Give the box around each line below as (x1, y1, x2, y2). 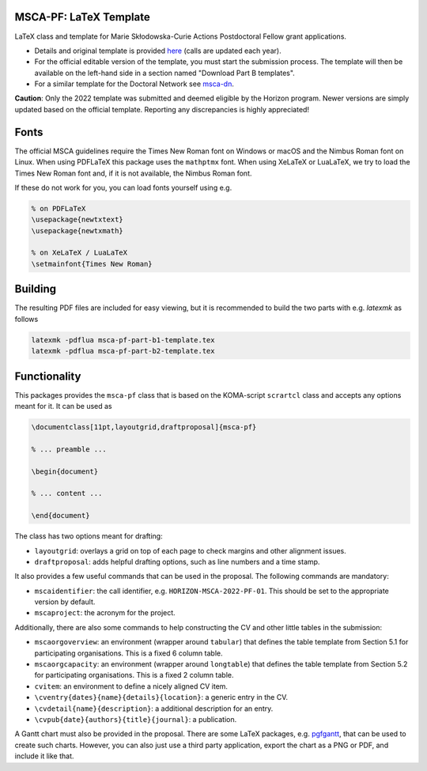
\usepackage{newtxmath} (31, 226, 124, 235)
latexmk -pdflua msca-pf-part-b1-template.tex (31, 335, 215, 344)
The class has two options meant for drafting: (14, 531, 163, 541)
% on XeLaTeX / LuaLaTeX (31, 248, 128, 257)
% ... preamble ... (31, 444, 107, 454)
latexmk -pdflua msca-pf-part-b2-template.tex (31, 346, 215, 356)
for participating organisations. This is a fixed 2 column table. (34, 671, 234, 680)
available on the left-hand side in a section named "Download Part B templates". (34, 68, 296, 77)
